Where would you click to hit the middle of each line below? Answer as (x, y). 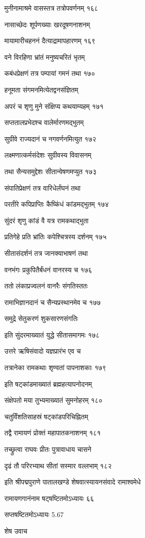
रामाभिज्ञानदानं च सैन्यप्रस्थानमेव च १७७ (53, 302)
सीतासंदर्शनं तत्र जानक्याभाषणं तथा (46, 253)
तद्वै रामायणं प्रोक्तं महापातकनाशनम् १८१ (53, 433)
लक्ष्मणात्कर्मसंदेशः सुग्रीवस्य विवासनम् (48, 155)
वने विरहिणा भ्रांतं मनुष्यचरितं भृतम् (45, 57)
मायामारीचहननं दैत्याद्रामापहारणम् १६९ (50, 41)
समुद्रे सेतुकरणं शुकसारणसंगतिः (41, 318)
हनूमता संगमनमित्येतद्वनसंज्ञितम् (41, 89)
